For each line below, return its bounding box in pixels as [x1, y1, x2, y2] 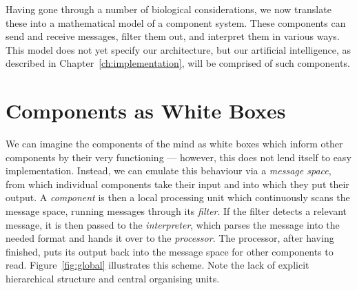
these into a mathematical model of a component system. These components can [6, 15, 346, 30]
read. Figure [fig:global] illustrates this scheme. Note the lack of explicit [6, 258, 309, 272]
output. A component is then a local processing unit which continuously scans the [6, 190, 350, 205]
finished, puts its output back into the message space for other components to [6, 244, 334, 258]
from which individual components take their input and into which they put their [6, 176, 349, 191]
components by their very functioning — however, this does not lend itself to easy [6, 149, 351, 164]
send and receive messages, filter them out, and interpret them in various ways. [6, 29, 340, 43]
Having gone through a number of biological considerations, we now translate [6, 2, 331, 16]
